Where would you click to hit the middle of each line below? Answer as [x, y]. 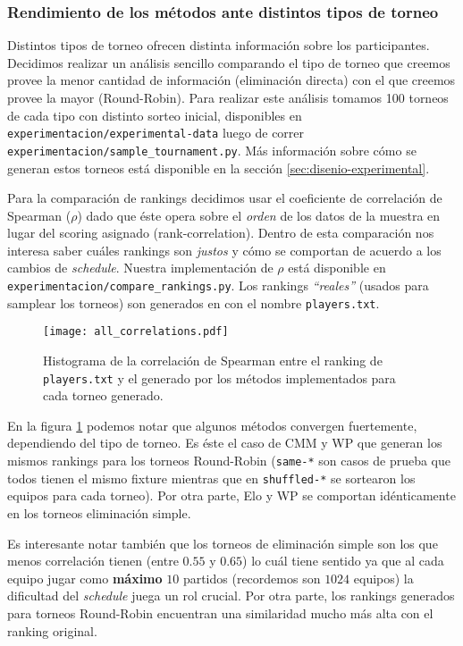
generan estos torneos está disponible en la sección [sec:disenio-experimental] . [219, 168]
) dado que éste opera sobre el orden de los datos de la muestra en [259, 215]
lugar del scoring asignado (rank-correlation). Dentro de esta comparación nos [221, 233]
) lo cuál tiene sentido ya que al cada [343, 561]
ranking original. [52, 630]
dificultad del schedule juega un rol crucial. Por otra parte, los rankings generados [231, 596]
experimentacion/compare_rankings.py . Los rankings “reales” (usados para [218, 285]
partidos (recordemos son [252, 578]
